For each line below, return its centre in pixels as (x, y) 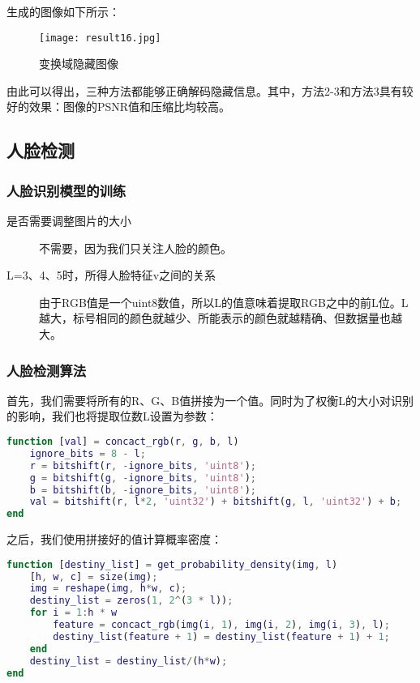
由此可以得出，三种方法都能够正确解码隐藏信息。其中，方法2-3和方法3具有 (204, 90)
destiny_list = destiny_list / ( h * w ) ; (129, 661)
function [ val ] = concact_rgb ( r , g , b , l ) (123, 442)
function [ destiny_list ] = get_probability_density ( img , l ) (172, 564)
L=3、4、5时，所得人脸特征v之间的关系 (111, 275)
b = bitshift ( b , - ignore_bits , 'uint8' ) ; (143, 490)
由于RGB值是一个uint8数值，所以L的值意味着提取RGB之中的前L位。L (224, 302)
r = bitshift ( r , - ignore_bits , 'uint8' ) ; (143, 465)
